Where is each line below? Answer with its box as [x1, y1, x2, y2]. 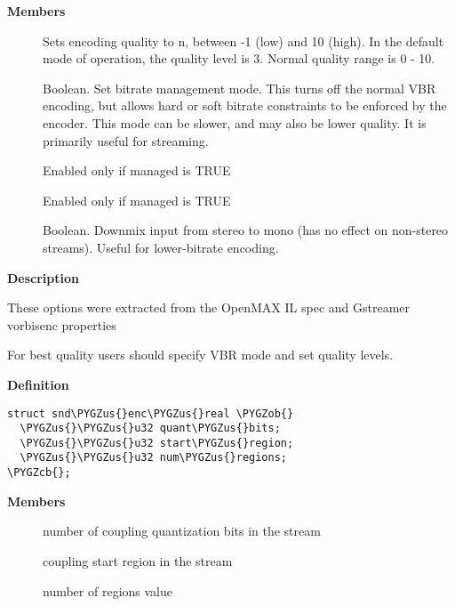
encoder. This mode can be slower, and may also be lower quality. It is [43, 113, 427, 132]
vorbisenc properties [7, 315, 116, 334]
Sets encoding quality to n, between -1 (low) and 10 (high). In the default [43, 31, 444, 50]
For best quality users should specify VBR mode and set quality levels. [7, 345, 394, 364]
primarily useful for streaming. [43, 131, 209, 149]
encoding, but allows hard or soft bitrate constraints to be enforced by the [43, 96, 447, 115]
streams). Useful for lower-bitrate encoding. [43, 238, 279, 256]
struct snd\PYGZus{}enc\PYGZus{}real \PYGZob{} [7, 407, 294, 420]
